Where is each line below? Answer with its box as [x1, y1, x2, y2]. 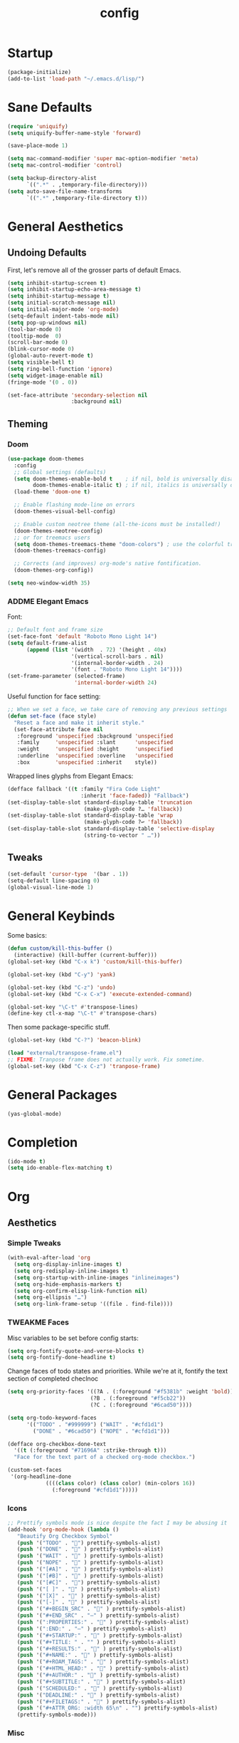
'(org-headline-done [10, 1473, 72, 1480]
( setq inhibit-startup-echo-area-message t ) [7, 286, 142, 293]
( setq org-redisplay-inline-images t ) [14, 1267, 129, 1274]
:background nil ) [70, 398, 122, 405]
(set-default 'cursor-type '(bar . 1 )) [7, 870, 129, 877]
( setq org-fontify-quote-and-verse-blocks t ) [7, 1347, 144, 1354]
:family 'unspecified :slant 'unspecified [16, 739, 174, 746]
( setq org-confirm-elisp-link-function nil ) [14, 1287, 148, 1294]
